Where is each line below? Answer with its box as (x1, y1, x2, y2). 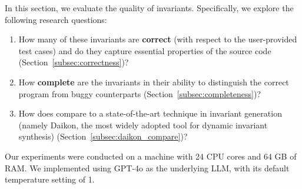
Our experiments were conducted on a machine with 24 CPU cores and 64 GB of (5, 150, 297, 162)
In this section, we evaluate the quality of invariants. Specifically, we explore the (5, 2, 294, 14)
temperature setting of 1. (5, 173, 95, 185)
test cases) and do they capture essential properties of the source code (18, 44, 271, 57)
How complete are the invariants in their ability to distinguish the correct (18, 75, 289, 88)
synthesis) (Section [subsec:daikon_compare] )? (18, 130, 188, 142)
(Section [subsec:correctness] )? (18, 56, 129, 68)
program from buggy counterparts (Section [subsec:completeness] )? (18, 87, 261, 100)
